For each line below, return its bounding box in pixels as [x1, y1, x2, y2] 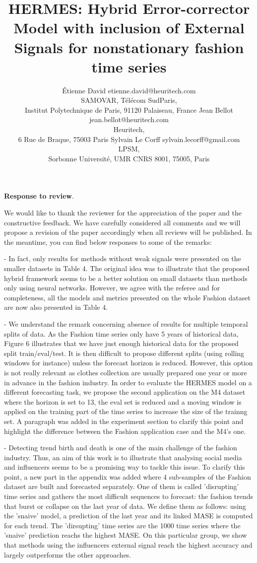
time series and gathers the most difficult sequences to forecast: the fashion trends [4, 491, 254, 501]
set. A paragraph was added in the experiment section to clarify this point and [4, 416, 244, 426]
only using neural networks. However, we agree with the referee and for [4, 282, 220, 293]
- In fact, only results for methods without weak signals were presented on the [4, 253, 241, 264]
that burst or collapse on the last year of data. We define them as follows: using [4, 500, 246, 511]
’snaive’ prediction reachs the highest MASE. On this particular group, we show [4, 530, 247, 540]
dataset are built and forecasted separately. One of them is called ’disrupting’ [4, 481, 239, 492]
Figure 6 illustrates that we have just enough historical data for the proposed [4, 338, 239, 349]
